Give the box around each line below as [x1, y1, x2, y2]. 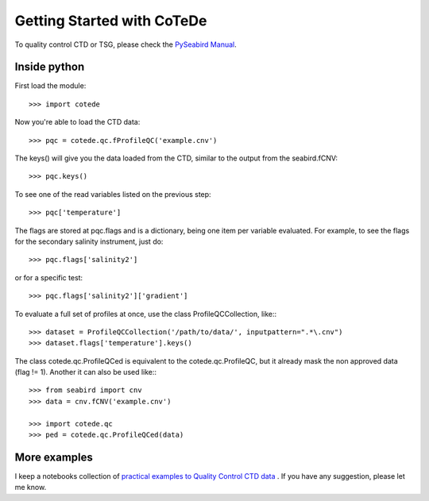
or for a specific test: [14, 272, 83, 282]
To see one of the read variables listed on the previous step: [14, 189, 211, 198]
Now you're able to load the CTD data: [14, 118, 141, 127]
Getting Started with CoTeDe [14, 12, 207, 29]
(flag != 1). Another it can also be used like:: [14, 368, 157, 377]
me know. [14, 483, 47, 492]
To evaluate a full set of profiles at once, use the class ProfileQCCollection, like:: [14, 309, 277, 318]
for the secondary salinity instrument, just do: [14, 237, 164, 246]
